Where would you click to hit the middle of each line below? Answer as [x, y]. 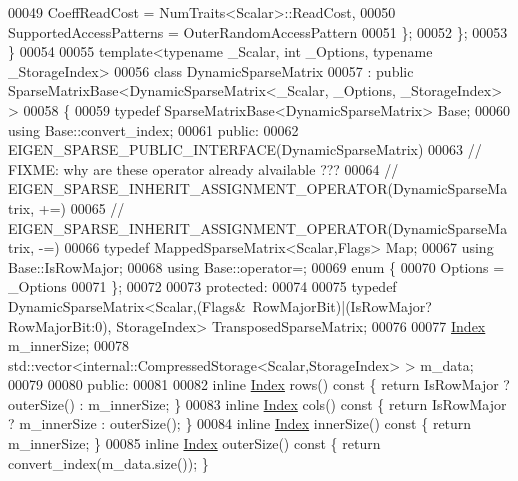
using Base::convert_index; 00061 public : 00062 [153, 129]
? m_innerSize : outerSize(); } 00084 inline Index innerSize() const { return [240, 423]
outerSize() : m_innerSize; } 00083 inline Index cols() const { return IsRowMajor [257, 403]
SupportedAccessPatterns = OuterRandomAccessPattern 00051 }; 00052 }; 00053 [258, 31]
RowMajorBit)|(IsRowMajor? [342, 305]
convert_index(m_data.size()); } [108, 462]
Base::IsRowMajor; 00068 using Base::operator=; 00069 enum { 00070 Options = [256, 266]
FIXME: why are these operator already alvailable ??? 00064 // [203, 168]
